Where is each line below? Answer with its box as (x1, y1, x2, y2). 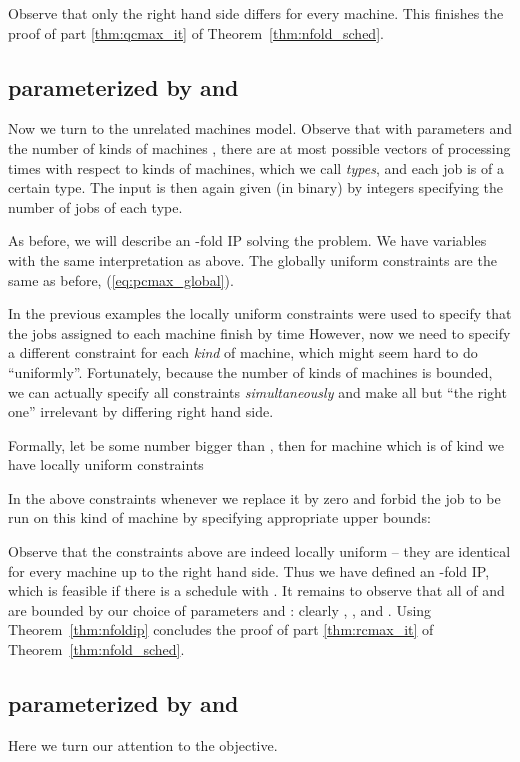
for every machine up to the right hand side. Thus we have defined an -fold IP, (8, 560, 490, 581)
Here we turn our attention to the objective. (8, 734, 278, 755)
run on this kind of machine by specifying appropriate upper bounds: (8, 507, 431, 528)
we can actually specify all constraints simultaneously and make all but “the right (8, 381, 507, 402)
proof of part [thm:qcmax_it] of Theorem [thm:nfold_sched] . (8, 22, 384, 43)
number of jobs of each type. (8, 196, 183, 217)
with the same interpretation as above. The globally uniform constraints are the (8, 249, 497, 270)
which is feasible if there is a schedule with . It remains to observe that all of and (8, 580, 505, 601)
